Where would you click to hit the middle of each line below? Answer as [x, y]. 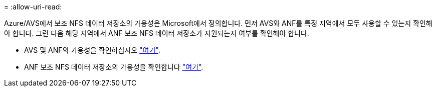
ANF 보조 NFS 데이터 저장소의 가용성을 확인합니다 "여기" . [114, 67]
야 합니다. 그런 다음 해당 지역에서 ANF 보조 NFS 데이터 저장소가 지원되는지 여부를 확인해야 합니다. [157, 33]
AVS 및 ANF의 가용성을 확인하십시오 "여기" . [92, 50]
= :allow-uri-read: [33, 7]
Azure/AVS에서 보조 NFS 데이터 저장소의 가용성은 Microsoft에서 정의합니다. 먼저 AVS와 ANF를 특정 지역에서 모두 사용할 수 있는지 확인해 [218, 23]
